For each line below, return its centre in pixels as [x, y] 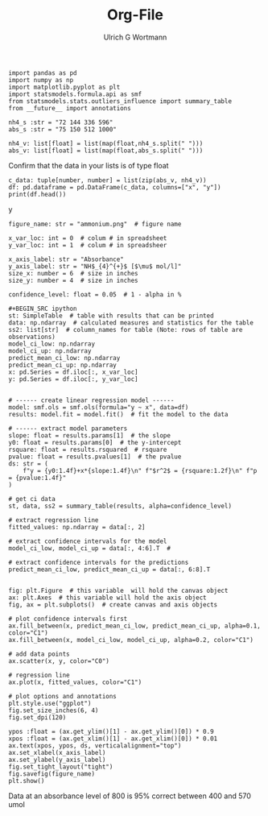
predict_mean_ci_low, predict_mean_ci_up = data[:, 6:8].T [109, 570]
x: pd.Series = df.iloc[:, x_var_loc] [73, 372]
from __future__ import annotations [70, 108]
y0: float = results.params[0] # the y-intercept [95, 442]
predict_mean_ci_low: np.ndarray [64, 358]
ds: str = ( [28, 464]
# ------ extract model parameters [68, 429]
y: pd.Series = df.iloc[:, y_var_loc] [73, 379]
